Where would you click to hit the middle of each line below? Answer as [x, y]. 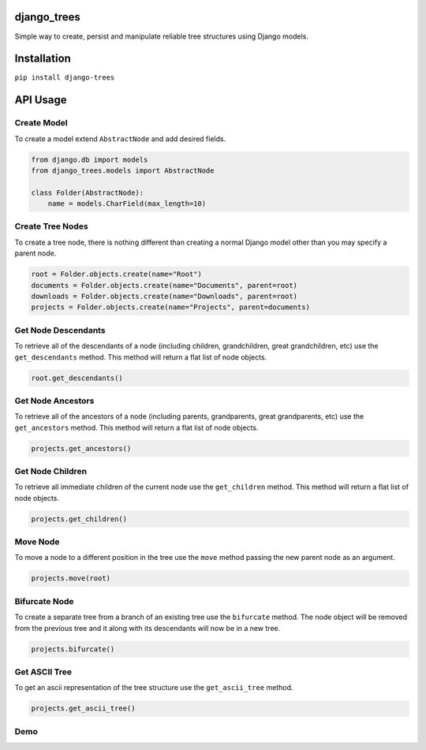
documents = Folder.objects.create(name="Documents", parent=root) [164, 285]
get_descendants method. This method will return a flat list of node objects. [141, 357]
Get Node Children [50, 471]
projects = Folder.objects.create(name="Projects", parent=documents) [171, 307]
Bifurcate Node [44, 601]
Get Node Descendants [60, 330]
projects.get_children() [79, 519]
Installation [43, 59]
